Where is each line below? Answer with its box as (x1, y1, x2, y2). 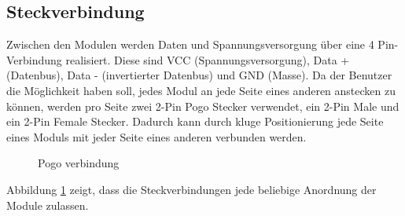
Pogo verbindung (38, 155, 120, 171)
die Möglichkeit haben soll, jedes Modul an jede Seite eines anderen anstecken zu (6, 82, 396, 98)
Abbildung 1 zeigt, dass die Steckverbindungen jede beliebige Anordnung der (6, 181, 377, 197)
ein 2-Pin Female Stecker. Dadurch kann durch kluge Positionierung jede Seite (6, 113, 384, 130)
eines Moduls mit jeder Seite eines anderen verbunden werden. (6, 128, 307, 145)
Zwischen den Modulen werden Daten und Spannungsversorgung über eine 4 (6, 36, 374, 53)
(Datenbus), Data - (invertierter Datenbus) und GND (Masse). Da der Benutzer (6, 67, 392, 83)
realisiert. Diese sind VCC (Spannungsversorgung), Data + (65, 51, 350, 68)
